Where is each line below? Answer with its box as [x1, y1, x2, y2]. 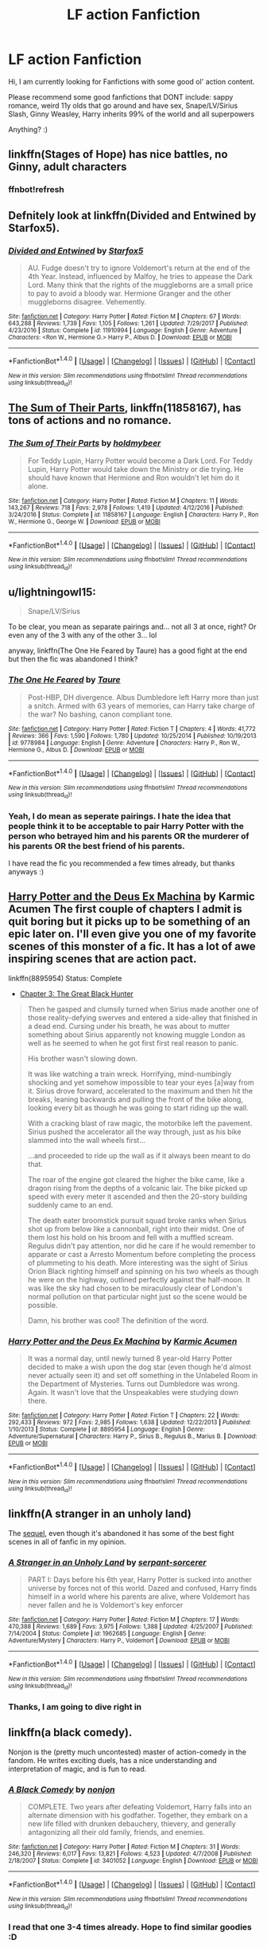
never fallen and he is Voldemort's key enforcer [27, 1600, 184, 1610]
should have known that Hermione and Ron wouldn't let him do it [27, 473, 240, 482]
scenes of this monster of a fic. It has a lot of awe [8, 940, 256, 953]
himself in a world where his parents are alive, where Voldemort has [27, 1592, 250, 1601]
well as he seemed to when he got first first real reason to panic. [27, 1038, 239, 1047]
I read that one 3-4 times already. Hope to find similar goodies [8, 1922, 253, 1933]
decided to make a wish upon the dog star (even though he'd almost [27, 1362, 252, 1372]
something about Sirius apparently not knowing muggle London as [27, 1030, 246, 1039]
